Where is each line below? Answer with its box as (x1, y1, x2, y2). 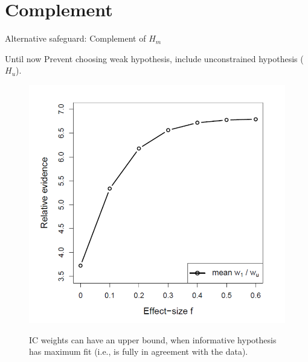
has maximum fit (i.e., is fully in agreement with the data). (29, 345, 248, 358)
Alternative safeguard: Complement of (5, 32, 146, 45)
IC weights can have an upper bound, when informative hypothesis (29, 333, 277, 346)
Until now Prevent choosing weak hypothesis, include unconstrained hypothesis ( (5, 52, 304, 65)
